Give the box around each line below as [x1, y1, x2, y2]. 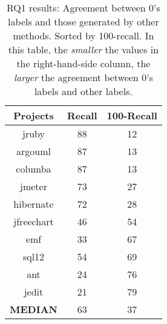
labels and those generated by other [8, 15, 159, 28]
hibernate [13, 197, 54, 211]
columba [16, 162, 51, 176]
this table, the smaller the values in [8, 42, 159, 56]
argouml [16, 144, 51, 158]
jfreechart [13, 214, 54, 228]
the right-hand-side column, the [16, 56, 151, 70]
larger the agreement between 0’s [13, 70, 153, 84]
